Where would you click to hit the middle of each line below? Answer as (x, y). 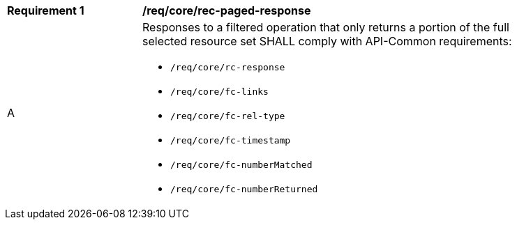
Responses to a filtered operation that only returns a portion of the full (326, 27)
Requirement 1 (46, 10)
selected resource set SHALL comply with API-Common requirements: (327, 41)
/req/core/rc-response (228, 67)
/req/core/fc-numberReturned (244, 189)
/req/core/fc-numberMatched (241, 165)
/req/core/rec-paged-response (227, 10)
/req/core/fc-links (219, 92)
